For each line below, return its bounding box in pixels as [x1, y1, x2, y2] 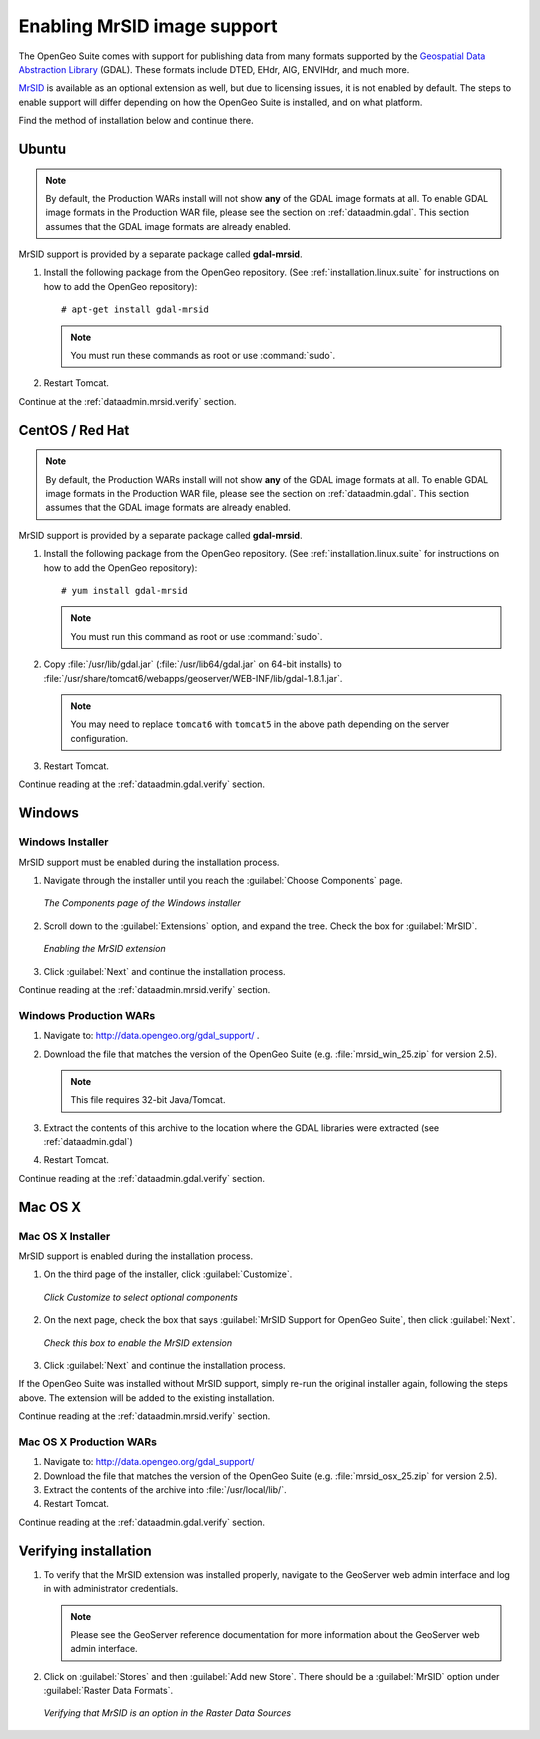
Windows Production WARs [18, 1008, 156, 1022]
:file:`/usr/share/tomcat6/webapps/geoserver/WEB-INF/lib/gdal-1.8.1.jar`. [43, 672, 343, 684]
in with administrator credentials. [43, 1583, 179, 1595]
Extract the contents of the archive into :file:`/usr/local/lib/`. [43, 1484, 287, 1496]
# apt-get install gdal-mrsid [61, 304, 210, 315]
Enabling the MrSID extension [43, 943, 166, 955]
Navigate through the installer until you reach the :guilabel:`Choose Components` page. [43, 875, 404, 887]
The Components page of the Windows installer [43, 897, 241, 909]
